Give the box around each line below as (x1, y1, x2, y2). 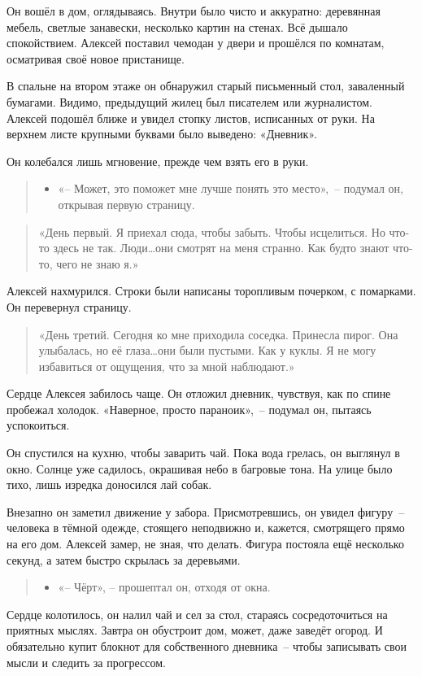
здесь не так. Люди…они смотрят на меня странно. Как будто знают (53, 239, 389, 256)
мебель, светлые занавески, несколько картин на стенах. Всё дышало (7, 18, 348, 35)
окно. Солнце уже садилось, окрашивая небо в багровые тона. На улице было (7, 460, 393, 477)
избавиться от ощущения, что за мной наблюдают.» (38, 357, 295, 374)
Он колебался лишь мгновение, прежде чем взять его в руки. (7, 152, 309, 169)
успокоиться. (7, 417, 70, 434)
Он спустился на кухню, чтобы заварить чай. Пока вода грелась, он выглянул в (7, 444, 400, 461)
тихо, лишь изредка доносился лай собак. (7, 476, 212, 493)
